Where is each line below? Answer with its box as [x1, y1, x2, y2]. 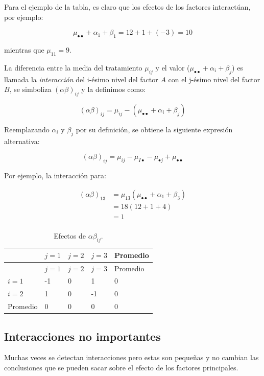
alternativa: [4, 135, 40, 146]
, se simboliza [9, 84, 52, 95]
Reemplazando [4, 124, 50, 134]
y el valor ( [155, 62, 190, 73]
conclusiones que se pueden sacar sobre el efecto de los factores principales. [4, 362, 238, 372]
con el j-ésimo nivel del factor [168, 74, 260, 84]
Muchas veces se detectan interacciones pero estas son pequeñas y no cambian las [4, 352, 259, 363]
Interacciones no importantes [4, 328, 161, 344]
